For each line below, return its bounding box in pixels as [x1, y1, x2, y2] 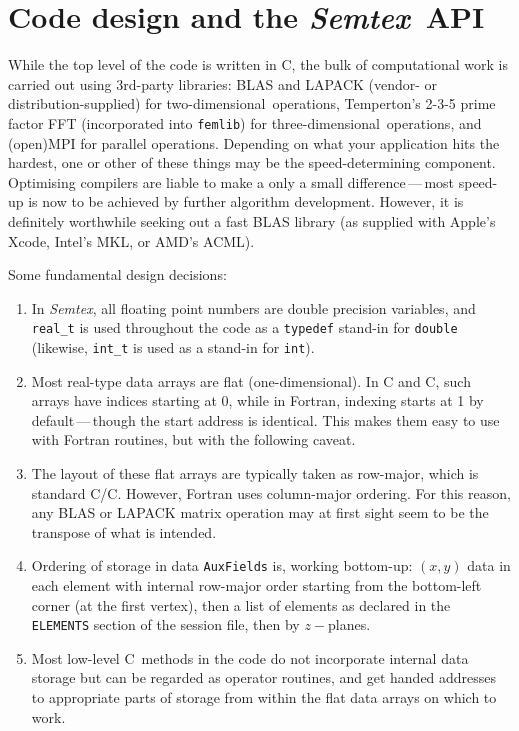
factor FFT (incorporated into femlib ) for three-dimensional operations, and [8, 112, 482, 133]
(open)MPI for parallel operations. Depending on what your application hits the [8, 132, 500, 153]
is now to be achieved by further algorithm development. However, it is [28, 191, 464, 212]
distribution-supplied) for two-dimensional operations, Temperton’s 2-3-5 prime [8, 93, 496, 114]
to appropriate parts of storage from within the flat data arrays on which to [31, 687, 497, 708]
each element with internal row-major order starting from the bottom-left [31, 575, 482, 596]
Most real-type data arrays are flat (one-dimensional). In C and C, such [31, 370, 471, 391]
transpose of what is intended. [31, 521, 217, 542]
